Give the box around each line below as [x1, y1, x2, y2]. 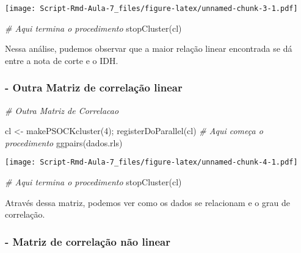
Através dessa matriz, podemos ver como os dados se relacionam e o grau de [5, 196, 290, 208]
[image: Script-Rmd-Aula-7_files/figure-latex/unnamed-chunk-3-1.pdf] [5, 4, 298, 13]
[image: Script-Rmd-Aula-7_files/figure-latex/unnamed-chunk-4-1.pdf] [5, 158, 298, 167]
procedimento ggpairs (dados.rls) [5, 136, 123, 149]
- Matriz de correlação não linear [5, 233, 170, 249]
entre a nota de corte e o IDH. [5, 54, 118, 66]
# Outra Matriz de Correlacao [5, 104, 119, 116]
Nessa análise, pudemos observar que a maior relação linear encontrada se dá [5, 42, 292, 55]
